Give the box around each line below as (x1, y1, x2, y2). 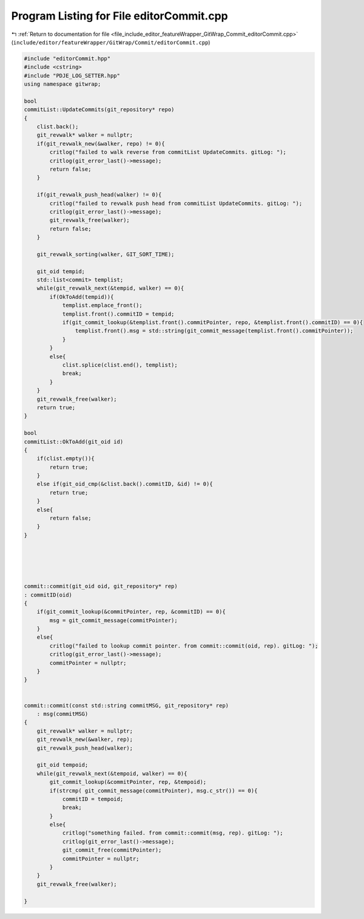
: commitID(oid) (24, 591, 73, 598)
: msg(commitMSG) (36, 710, 89, 717)
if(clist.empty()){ (36, 455, 95, 462)
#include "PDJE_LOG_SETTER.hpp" (24, 72, 121, 79)
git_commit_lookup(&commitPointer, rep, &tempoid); (49, 779, 207, 786)
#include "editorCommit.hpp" (24, 55, 111, 62)
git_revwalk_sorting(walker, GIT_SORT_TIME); (36, 251, 175, 258)
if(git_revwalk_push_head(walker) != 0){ (36, 192, 162, 198)
